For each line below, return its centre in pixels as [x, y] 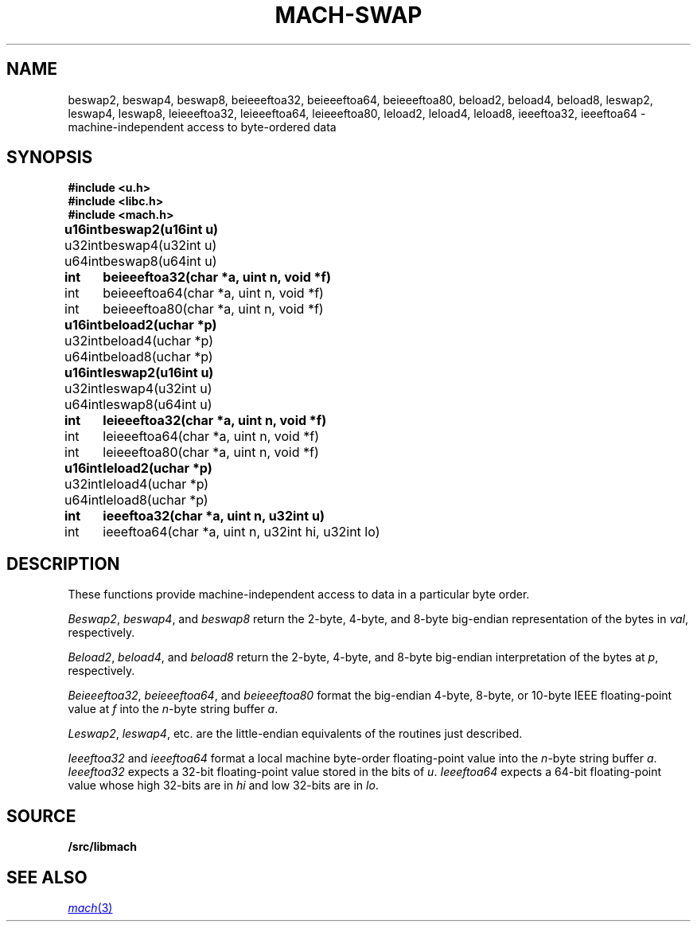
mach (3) [90, 907]
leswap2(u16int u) [158, 373]
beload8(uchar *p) [158, 357]
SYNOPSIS [50, 158]
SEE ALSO [47, 877]
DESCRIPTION [63, 563]
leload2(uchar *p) [158, 468]
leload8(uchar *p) [156, 500]
